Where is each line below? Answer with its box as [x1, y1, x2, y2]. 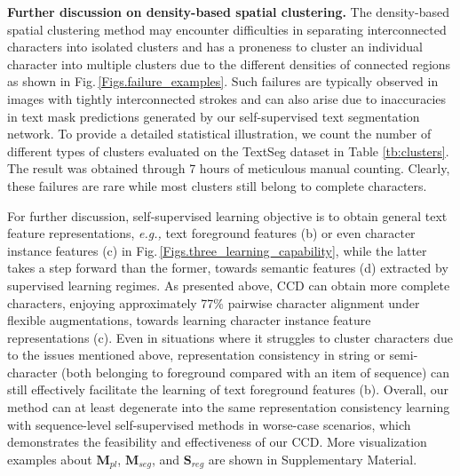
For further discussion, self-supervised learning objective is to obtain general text [7, 206, 448, 225]
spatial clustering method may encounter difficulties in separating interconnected [7, 20, 447, 38]
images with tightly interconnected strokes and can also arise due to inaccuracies [7, 89, 447, 107]
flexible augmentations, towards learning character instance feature [7, 311, 371, 329]
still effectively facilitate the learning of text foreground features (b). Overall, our [7, 380, 449, 399]
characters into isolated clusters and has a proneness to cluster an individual [7, 37, 423, 56]
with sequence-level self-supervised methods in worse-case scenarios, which [7, 415, 411, 433]
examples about [7, 449, 92, 468]
